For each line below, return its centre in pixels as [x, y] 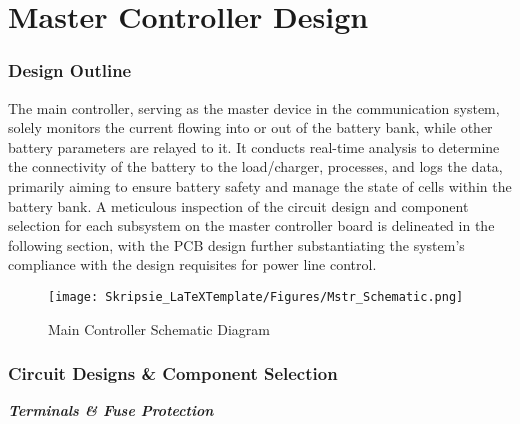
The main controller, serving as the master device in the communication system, [254, 107]
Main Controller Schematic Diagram [159, 328]
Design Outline [70, 70]
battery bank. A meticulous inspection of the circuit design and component [238, 205]
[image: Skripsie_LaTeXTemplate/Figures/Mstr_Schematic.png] [256, 296]
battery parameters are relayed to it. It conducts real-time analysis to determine [254, 146]
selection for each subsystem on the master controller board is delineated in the [251, 225]
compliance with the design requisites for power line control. [192, 264]
